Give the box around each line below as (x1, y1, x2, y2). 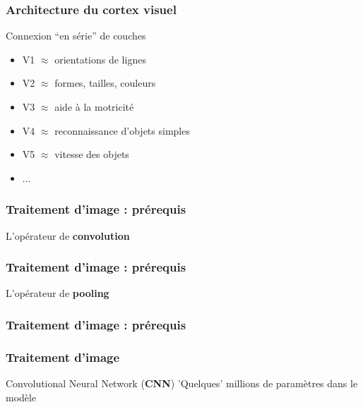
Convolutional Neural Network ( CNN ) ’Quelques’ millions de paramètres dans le (6, 376, 358, 391)
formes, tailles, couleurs (54, 75, 156, 90)
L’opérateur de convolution (6, 228, 130, 243)
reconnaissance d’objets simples (54, 123, 190, 138)
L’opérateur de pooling (6, 286, 109, 300)
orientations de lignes (54, 51, 146, 66)
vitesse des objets (54, 147, 129, 162)
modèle (6, 389, 37, 404)
